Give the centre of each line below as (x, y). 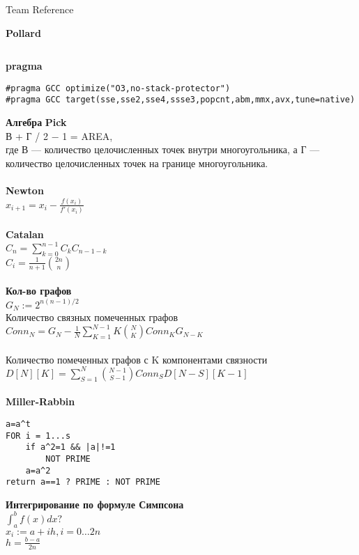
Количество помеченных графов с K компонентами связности (137, 359)
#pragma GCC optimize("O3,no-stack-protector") (118, 88)
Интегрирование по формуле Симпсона (95, 504)
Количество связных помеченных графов (92, 316)
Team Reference (40, 9)
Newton (25, 190)
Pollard (23, 32)
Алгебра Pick (36, 122)
